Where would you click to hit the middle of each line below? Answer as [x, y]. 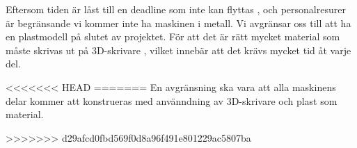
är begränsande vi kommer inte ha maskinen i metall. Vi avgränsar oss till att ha [178, 23]
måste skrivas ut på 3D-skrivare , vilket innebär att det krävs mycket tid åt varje [178, 50]
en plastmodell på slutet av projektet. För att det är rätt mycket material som [173, 36]
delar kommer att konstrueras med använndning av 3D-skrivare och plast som [172, 100]
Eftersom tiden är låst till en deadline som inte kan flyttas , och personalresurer [176, 9]
